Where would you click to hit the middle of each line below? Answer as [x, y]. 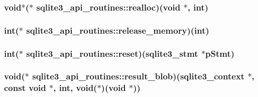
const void [25, 88]
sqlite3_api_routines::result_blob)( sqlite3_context [139, 76]
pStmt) [220, 53]
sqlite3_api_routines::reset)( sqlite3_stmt [112, 53]
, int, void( [75, 88]
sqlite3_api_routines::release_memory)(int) [118, 30]
